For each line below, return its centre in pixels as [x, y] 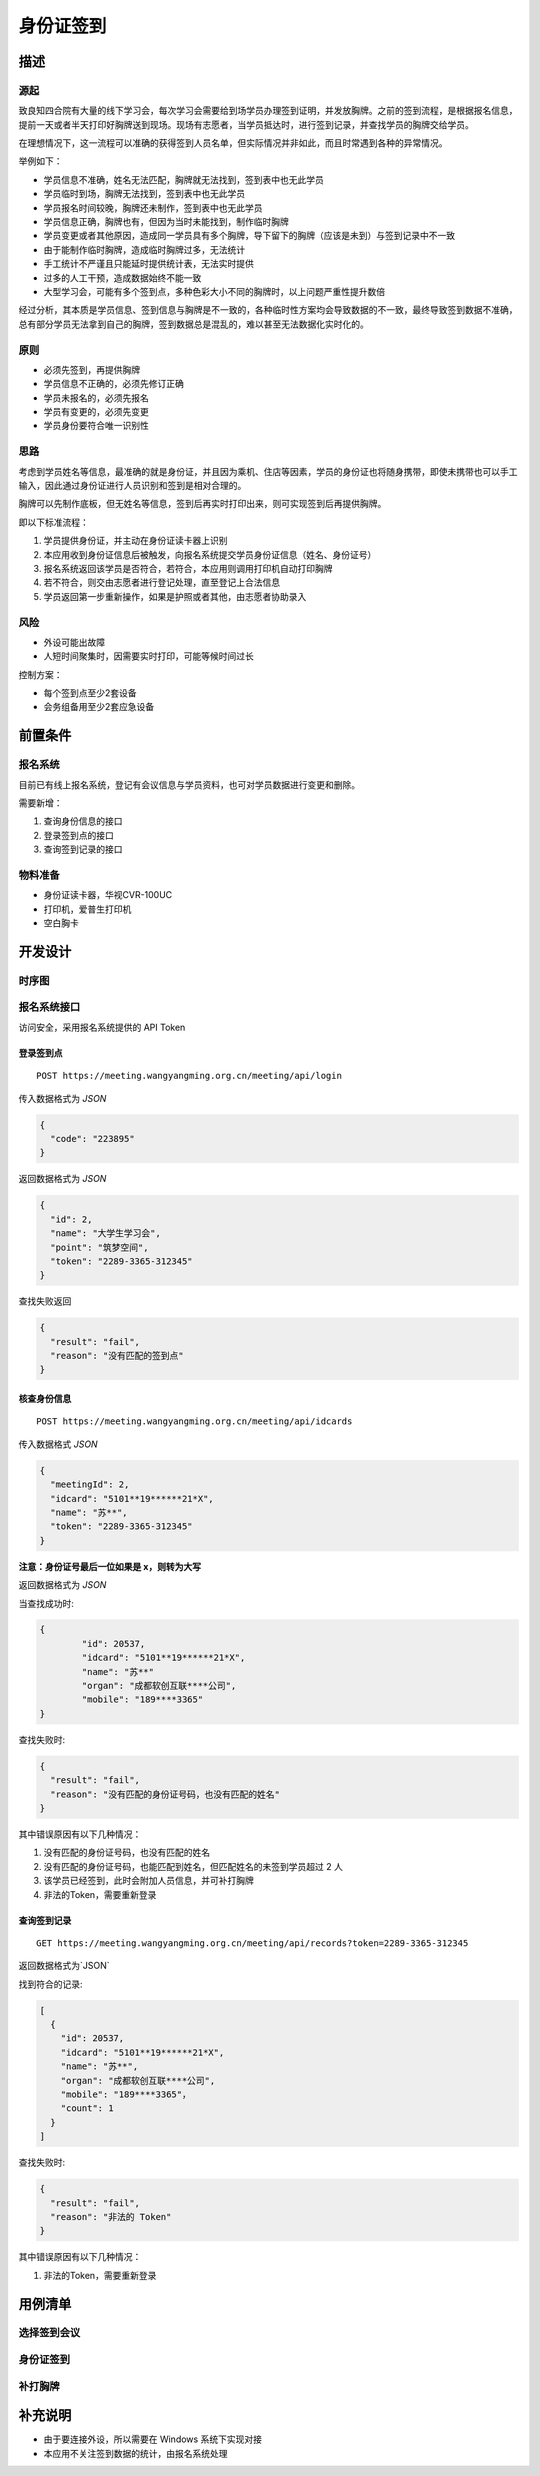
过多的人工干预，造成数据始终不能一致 [122, 277]
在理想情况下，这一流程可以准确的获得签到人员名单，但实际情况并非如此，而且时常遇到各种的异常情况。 [233, 143]
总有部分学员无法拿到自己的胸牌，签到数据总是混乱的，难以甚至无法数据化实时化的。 [193, 324]
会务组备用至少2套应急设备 [99, 707]
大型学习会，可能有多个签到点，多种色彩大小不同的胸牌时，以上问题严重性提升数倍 [214, 291]
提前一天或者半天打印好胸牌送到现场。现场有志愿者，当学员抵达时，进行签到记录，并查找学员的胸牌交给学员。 [246, 124]
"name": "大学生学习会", [106, 1233]
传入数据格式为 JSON [62, 1098]
